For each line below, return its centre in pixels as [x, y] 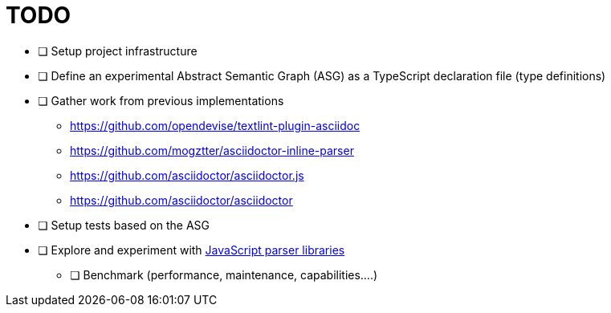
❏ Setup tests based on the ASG [124, 225]
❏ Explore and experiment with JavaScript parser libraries [191, 250]
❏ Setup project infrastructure [118, 51]
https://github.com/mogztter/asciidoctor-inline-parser [212, 150]
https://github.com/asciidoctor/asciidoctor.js [187, 175]
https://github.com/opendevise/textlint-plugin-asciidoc [215, 125]
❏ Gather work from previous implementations [161, 100]
